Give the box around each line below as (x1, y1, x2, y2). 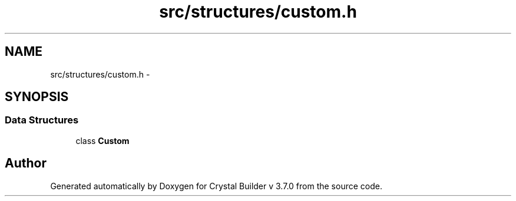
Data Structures (5, 114, 79, 126)
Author (5, 156, 47, 171)
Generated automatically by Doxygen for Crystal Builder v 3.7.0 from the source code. (50, 180, 382, 191)
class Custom (75, 135, 130, 146)
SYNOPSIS (5, 89, 69, 105)
